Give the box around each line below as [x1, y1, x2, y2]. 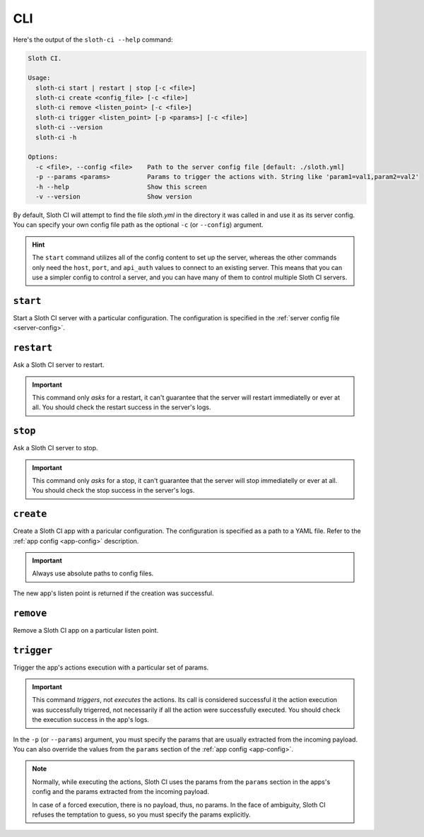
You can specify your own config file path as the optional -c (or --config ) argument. [13, 221, 264, 229]
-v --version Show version [35, 193, 192, 201]
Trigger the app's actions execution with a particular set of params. [13, 663, 209, 672]
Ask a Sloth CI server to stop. [13, 444, 98, 452]
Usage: [28, 74, 51, 82]
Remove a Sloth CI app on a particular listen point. [13, 626, 159, 634]
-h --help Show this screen [35, 182, 208, 191]
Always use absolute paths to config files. [32, 569, 154, 578]
